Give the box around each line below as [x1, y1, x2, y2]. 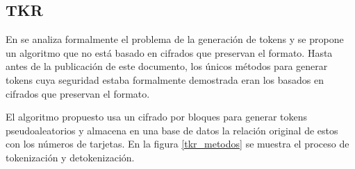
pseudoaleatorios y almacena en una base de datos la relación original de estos [6, 123, 338, 137]
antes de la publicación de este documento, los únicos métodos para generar [6, 59, 328, 73]
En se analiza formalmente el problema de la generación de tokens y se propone [6, 32, 344, 46]
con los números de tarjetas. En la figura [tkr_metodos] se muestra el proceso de [6, 136, 349, 151]
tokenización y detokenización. [6, 150, 135, 164]
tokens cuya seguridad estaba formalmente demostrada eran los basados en [6, 72, 324, 87]
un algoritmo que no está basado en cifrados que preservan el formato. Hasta [6, 45, 333, 60]
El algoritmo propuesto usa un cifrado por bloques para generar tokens [6, 109, 308, 124]
